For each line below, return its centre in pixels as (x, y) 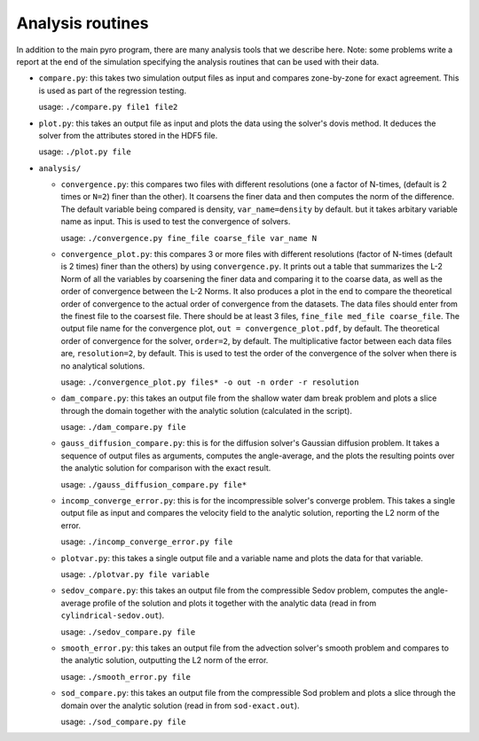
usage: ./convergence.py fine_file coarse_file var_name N (189, 238)
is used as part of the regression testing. (112, 90)
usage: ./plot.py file (85, 152)
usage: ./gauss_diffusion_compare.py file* (154, 484)
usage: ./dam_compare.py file (123, 427)
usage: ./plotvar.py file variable (135, 574)
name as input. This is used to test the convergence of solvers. (176, 222)
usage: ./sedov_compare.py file (128, 632)
